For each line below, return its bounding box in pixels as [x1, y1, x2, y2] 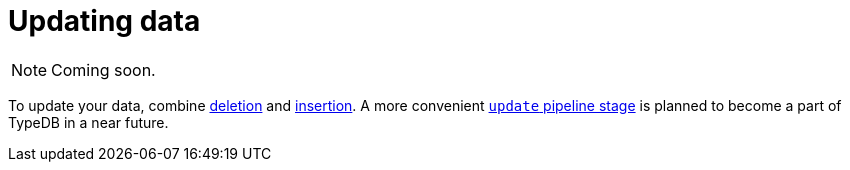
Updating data [8, 4, 201, 38]
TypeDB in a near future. [8, 113, 169, 131]
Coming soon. [51, 59, 156, 80]
